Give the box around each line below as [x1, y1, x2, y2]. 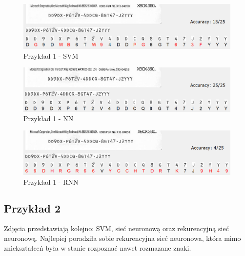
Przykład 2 [4, 200, 61, 215]
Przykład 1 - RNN [23, 176, 79, 187]
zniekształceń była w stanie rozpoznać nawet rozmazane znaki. [4, 242, 191, 253]
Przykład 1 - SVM [23, 50, 79, 61]
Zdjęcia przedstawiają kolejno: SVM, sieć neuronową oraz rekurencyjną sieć [4, 223, 229, 234]
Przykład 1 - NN [23, 113, 74, 124]
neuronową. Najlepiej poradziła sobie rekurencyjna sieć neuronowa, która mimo [4, 233, 241, 243]
